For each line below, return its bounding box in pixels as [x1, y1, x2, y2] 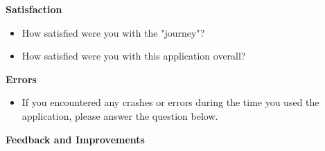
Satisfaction [6, 2, 62, 16]
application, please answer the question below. [21, 108, 218, 123]
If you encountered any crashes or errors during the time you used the [21, 95, 319, 109]
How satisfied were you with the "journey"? [21, 25, 205, 39]
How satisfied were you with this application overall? [21, 48, 246, 63]
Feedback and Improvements [6, 132, 145, 146]
